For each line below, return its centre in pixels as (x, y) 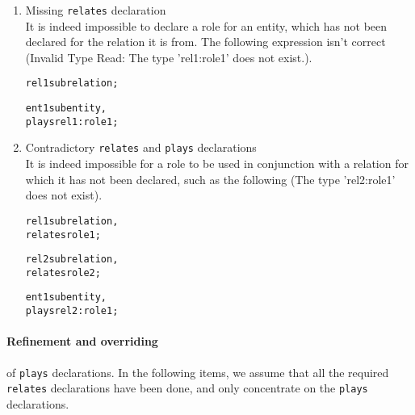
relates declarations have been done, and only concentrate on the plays (187, 388)
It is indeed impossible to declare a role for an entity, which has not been (206, 25)
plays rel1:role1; (72, 122)
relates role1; (63, 235)
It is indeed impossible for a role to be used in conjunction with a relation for (217, 163)
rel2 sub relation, (72, 260)
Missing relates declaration (96, 10)
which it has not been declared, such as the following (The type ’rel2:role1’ (210, 179)
